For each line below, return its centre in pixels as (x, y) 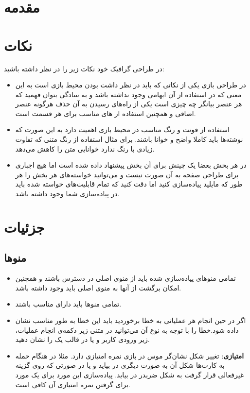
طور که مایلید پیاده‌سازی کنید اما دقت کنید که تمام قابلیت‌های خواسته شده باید (129, 184)
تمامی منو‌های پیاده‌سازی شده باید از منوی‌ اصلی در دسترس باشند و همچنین (125, 278)
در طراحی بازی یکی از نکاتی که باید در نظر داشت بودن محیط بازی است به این (131, 85)
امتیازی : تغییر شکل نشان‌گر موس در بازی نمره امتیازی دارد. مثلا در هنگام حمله (130, 355)
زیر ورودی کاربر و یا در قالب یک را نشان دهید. (82, 339)
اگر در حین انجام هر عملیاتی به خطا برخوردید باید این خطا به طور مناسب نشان (131, 320)
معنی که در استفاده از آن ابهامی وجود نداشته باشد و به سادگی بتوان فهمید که (128, 94)
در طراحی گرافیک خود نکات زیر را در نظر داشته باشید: (84, 68)
